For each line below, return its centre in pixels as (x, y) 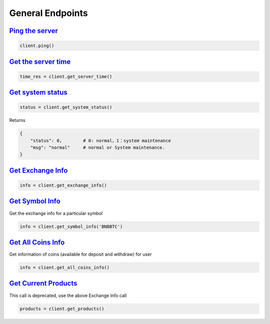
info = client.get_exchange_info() (63, 185)
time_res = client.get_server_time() (66, 76)
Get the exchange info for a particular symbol (56, 213)
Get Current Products (43, 283)
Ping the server (34, 31)
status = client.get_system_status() (66, 107)
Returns (17, 120)
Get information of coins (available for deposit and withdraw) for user (80, 254)
